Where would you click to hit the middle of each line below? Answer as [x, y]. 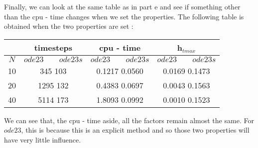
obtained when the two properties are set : [69, 26]
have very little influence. [43, 139]
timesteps [53, 47]
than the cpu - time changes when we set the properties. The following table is [124, 16]
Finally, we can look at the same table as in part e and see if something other [122, 6]
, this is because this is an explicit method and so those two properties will [135, 130]
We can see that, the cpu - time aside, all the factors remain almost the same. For [129, 120]
